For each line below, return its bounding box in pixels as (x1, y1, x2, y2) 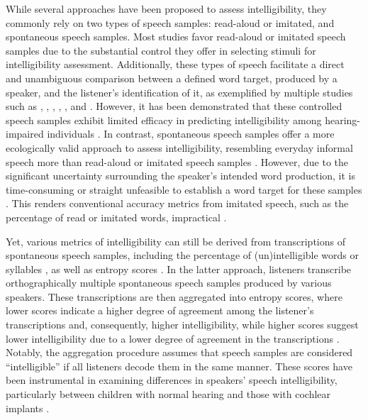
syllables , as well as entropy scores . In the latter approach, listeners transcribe (6, 261, 352, 276)
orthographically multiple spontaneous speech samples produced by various (6, 275, 332, 290)
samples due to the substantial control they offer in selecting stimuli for (6, 43, 316, 57)
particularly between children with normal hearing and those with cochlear (6, 387, 331, 402)
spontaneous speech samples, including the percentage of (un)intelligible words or (6, 248, 359, 262)
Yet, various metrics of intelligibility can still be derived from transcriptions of (6, 233, 345, 248)
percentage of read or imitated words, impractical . (6, 209, 227, 224)
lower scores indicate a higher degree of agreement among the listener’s (6, 303, 314, 318)
